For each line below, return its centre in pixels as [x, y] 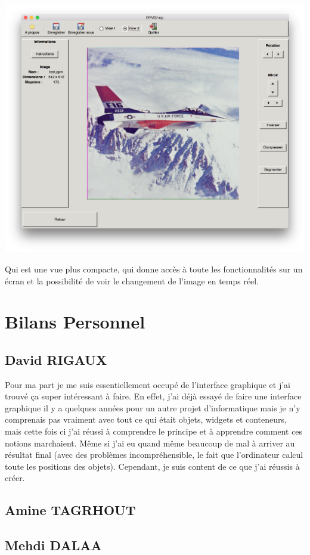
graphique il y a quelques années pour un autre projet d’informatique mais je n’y [153, 407]
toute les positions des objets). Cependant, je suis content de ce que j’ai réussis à [152, 466]
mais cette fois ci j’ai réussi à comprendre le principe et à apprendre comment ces [154, 431]
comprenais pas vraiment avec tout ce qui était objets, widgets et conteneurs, [146, 419]
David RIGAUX [56, 359]
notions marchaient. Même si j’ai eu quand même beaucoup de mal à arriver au [150, 443]
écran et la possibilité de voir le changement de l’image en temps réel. [132, 280]
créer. [15, 478]
